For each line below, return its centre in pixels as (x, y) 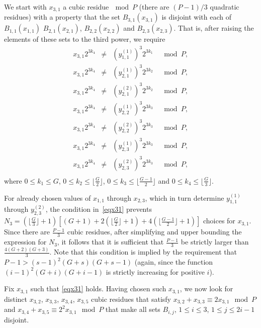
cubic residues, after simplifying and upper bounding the (154, 232)
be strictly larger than (215, 242)
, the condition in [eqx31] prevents (99, 209)
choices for (219, 221)
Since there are (27, 232)
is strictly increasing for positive (155, 271)
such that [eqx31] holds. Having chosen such (98, 289)
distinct (16, 299)
